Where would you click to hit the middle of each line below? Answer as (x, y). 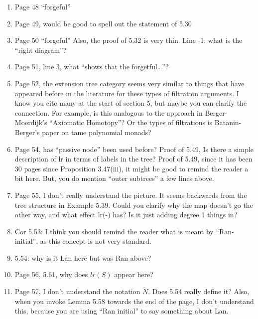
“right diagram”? (41, 50)
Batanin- (228, 122)
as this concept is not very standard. (96, 241)
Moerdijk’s (31, 122)
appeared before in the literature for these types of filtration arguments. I (127, 93)
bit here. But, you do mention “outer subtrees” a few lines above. (114, 178)
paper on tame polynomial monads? (97, 132)
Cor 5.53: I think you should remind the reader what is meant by (114, 231)
